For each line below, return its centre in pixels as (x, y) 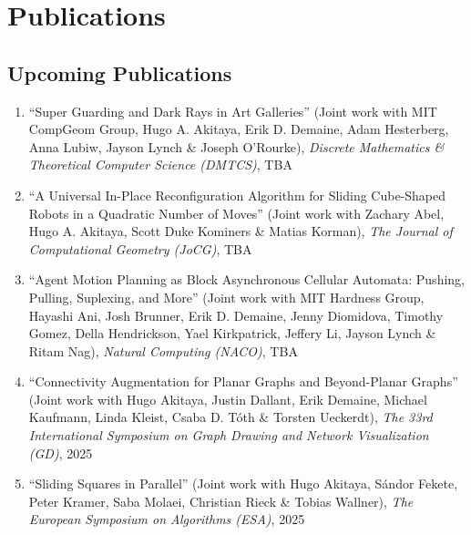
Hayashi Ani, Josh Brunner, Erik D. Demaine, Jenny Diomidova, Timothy (236, 315)
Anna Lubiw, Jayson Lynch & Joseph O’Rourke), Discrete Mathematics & (236, 146)
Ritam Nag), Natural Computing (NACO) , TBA (163, 350)
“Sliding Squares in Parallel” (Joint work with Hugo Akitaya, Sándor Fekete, (243, 484)
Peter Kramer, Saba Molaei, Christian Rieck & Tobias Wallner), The (221, 501)
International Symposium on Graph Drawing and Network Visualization (229, 435)
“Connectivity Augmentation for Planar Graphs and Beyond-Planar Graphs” (243, 381)
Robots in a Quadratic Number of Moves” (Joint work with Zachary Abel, (236, 213)
